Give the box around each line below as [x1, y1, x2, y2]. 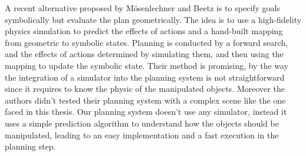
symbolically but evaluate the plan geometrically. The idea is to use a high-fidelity [5, 13, 302, 25]
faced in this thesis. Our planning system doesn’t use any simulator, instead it [5, 105, 287, 118]
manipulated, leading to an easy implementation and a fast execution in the [5, 128, 279, 141]
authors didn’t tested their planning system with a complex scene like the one [5, 94, 286, 106]
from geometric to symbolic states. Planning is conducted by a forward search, [5, 36, 288, 48]
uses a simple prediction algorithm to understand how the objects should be [5, 117, 279, 129]
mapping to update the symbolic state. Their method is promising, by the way [5, 59, 289, 71]
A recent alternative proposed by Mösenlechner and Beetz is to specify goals [5, 2, 280, 14]
